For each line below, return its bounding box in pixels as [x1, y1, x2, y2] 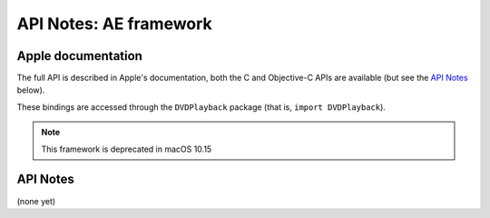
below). [16, 84, 45, 95]
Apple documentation [16, 48, 142, 64]
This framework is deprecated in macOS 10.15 [41, 144, 212, 154]
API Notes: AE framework [16, 14, 212, 34]
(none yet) [16, 195, 56, 206]
